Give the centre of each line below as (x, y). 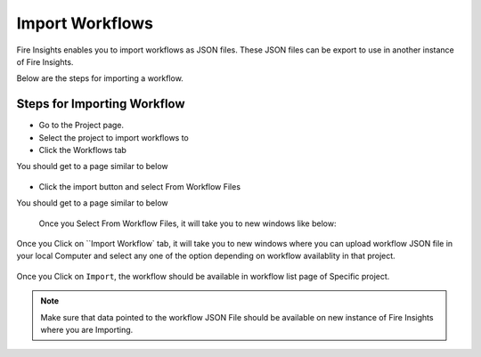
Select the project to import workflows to (114, 137)
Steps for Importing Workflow (101, 104)
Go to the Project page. (82, 126)
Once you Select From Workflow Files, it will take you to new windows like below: (188, 223)
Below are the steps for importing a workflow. (100, 78)
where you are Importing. (87, 329)
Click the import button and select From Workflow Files (139, 186)
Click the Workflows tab (82, 150)
